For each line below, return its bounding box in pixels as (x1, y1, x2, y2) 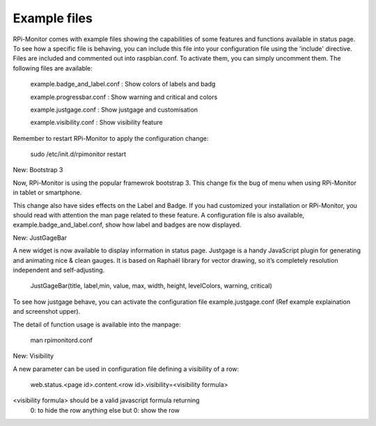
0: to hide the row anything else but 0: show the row (30, 406, 180, 414)
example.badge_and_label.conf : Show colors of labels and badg (30, 80, 216, 89)
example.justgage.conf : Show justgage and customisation (30, 105, 198, 114)
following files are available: (13, 63, 93, 73)
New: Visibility (13, 352, 54, 360)
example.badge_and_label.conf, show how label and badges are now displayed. (13, 220, 242, 229)
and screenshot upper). (13, 307, 81, 316)
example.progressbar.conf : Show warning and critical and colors (30, 93, 218, 101)
